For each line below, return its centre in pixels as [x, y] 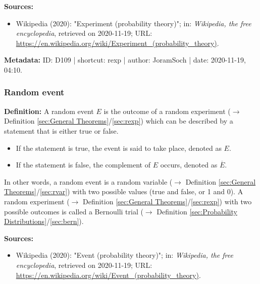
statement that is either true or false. [61, 130]
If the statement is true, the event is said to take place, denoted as [119, 148]
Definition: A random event [49, 111]
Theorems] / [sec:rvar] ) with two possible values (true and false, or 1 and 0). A [124, 191]
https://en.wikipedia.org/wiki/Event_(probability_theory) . [108, 275]
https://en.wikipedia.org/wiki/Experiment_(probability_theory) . [117, 43]
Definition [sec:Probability [197, 211]
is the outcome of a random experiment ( [167, 111]
